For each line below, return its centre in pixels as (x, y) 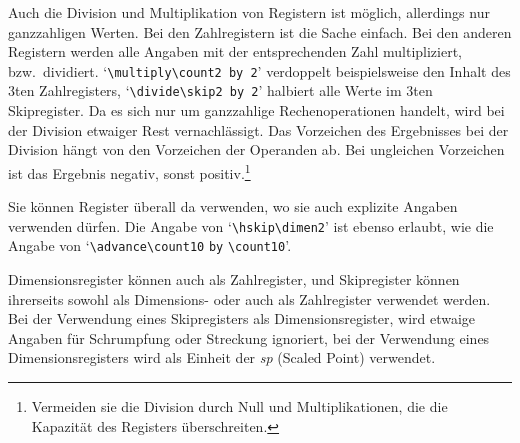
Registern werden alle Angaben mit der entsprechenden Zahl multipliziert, (235, 51)
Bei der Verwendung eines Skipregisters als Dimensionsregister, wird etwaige (242, 318)
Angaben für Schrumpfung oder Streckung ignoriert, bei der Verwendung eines (249, 337)
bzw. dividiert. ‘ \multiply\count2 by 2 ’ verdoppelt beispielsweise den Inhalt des (259, 70)
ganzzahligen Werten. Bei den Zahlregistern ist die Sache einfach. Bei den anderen (260, 31)
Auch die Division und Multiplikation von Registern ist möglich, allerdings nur (249, 12)
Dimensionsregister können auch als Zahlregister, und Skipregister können (234, 279)
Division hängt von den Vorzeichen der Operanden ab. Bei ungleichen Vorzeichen (256, 149)
